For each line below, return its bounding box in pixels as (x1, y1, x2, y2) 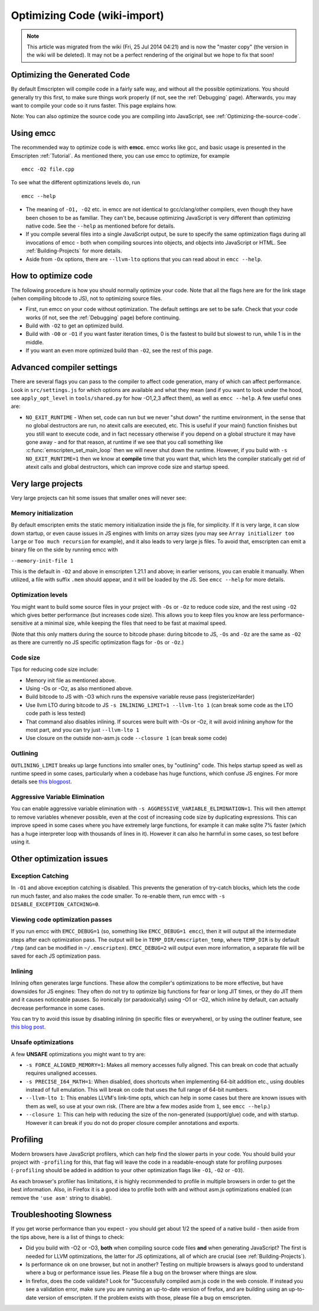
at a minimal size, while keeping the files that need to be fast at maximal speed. (34, 619, 227, 627)
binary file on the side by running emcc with (11, 546, 118, 553)
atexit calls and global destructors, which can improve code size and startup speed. (25, 463, 230, 470)
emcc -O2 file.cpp (21, 166, 75, 173)
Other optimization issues (11, 854, 109, 864)
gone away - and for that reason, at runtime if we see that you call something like (25, 438, 223, 446)
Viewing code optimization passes (11, 915, 112, 923)
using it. (11, 838, 31, 845)
